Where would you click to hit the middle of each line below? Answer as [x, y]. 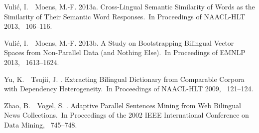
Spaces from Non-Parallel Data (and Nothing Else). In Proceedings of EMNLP [125, 52]
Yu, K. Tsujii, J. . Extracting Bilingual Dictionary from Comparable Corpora [124, 79]
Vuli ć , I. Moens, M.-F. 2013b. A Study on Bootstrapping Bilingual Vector [119, 42]
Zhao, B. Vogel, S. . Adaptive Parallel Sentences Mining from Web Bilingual [123, 105]
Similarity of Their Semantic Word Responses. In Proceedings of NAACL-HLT [125, 16]
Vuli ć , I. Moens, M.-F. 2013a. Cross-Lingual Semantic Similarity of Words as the [129, 6]
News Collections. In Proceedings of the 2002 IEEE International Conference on [127, 115]
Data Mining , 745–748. [41, 124]
